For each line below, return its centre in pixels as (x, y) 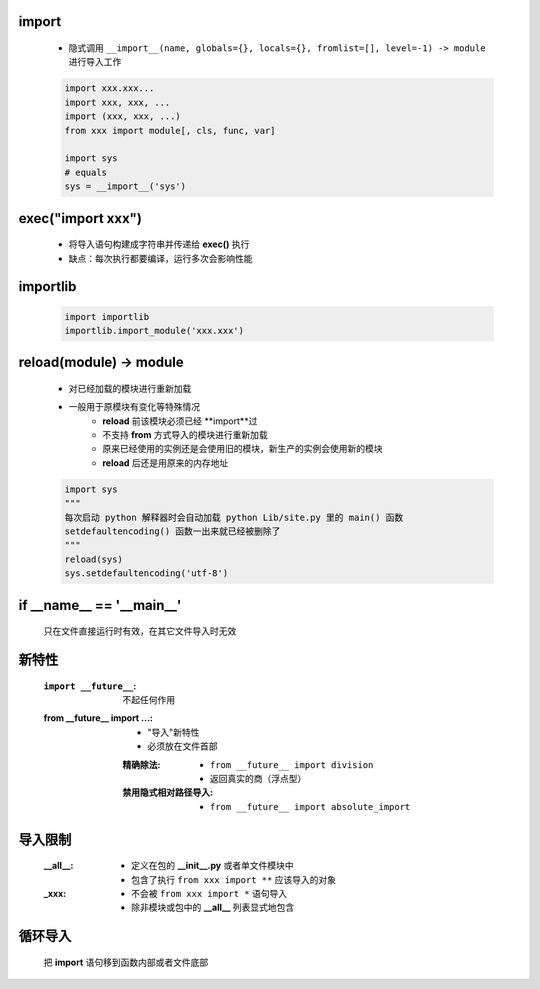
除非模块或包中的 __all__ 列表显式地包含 (213, 907)
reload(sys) (94, 559)
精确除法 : (141, 764)
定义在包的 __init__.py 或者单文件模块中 (212, 866)
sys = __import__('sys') (125, 186)
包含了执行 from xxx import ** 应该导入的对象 (234, 879)
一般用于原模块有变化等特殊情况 (134, 407)
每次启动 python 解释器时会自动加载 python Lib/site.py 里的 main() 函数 (234, 517)
